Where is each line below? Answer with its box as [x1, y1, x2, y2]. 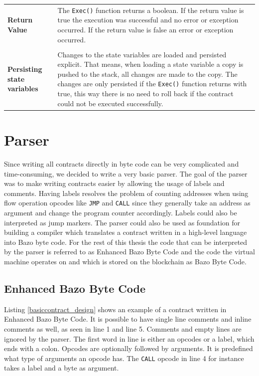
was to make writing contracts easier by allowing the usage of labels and [4, 178, 225, 188]
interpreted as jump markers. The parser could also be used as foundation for [4, 217, 241, 227]
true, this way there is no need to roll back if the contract [57, 88, 234, 99]
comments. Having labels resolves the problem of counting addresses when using [4, 188, 249, 198]
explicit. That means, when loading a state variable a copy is [57, 59, 244, 69]
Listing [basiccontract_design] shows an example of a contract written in [4, 304, 227, 314]
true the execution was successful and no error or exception [57, 14, 239, 25]
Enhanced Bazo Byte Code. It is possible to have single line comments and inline [4, 314, 252, 324]
